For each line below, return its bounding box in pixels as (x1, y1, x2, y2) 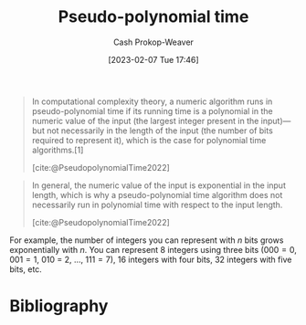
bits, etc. (9, 263, 43, 275)
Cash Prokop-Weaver (112, 37, 195, 47)
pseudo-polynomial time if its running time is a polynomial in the (31, 105, 273, 116)
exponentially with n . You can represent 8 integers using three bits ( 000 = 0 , (9, 244, 297, 255)
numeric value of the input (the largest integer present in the (31, 115, 259, 126)
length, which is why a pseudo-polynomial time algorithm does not (31, 189, 283, 200)
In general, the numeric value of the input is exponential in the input (31, 180, 286, 191)
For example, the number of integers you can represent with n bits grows (9, 235, 284, 246)
